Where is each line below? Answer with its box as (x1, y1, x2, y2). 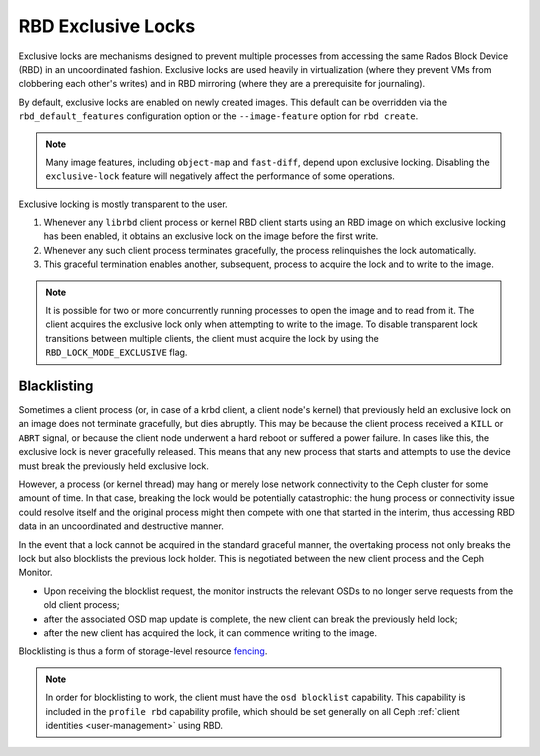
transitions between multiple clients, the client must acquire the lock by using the (45, 332, 379, 344)
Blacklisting (18, 378, 94, 394)
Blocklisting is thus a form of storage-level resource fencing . (18, 645, 268, 657)
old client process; (43, 599, 120, 611)
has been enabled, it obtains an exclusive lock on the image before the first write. (43, 230, 379, 242)
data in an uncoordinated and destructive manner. (18, 520, 224, 532)
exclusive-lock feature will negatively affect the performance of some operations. (45, 170, 395, 182)
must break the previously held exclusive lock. (18, 460, 210, 472)
